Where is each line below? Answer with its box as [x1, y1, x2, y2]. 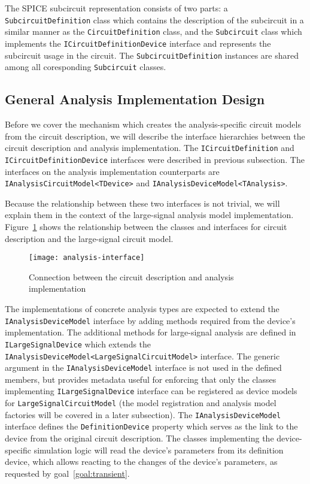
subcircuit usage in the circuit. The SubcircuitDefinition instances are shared [5, 49, 299, 61]
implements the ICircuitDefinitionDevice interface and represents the [5, 37, 271, 49]
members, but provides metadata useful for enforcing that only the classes [5, 373, 276, 385]
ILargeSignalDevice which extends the [5, 337, 151, 350]
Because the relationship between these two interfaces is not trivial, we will [5, 196, 280, 209]
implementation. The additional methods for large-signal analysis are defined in [5, 326, 296, 338]
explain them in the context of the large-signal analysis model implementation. [5, 208, 294, 221]
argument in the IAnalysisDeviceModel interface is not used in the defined [5, 361, 282, 374]
